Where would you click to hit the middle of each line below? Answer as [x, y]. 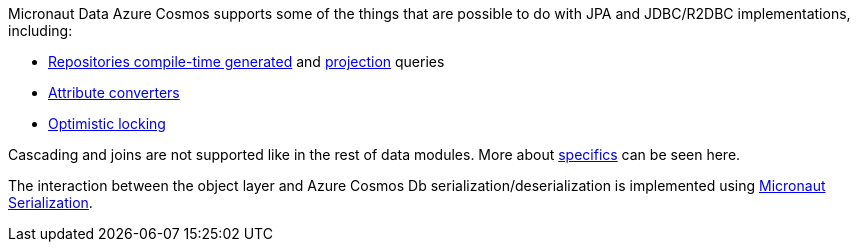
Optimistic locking [107, 123]
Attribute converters [114, 92]
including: [40, 30]
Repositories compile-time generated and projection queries [246, 61]
